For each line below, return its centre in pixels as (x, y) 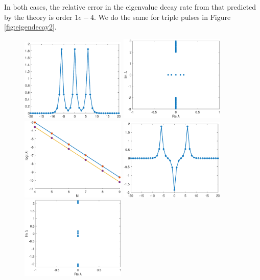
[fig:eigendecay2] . (30, 27)
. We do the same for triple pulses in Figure (162, 17)
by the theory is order (38, 17)
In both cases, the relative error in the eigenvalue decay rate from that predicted (130, 7)
